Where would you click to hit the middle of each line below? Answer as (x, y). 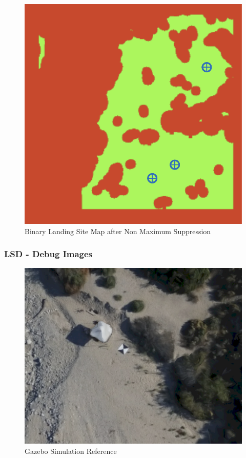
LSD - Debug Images (48, 254)
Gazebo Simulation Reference (71, 451)
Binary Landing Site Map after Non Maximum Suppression (118, 231)
